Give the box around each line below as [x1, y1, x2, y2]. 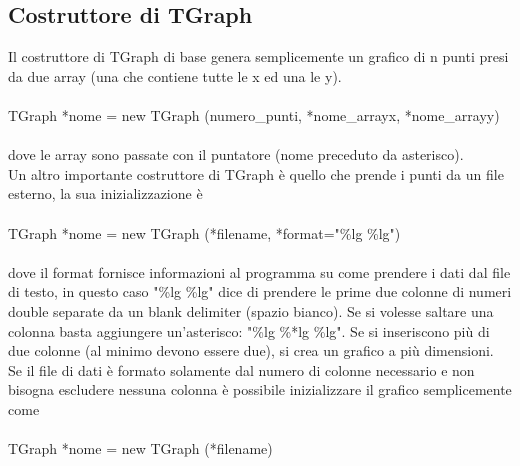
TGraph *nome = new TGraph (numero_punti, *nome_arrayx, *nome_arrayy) [8, 104, 500, 125]
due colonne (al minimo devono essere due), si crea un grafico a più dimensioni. [8, 340, 494, 361]
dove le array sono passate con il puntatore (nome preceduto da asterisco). [8, 144, 464, 165]
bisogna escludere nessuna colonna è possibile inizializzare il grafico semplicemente [8, 379, 512, 400]
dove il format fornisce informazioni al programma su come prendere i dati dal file [8, 261, 511, 282]
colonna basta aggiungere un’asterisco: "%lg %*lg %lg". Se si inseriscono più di [8, 320, 490, 341]
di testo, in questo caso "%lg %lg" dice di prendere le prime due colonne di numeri [8, 281, 512, 302]
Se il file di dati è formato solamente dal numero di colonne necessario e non [8, 359, 475, 380]
